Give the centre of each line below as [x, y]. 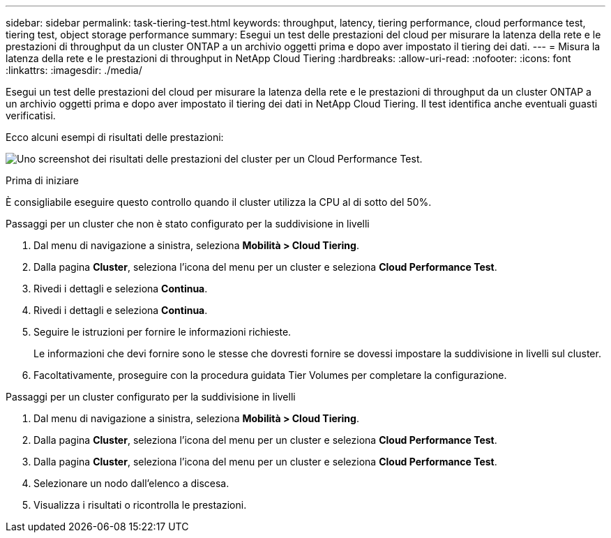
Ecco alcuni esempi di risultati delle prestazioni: [115, 137]
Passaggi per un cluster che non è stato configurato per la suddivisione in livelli [188, 224]
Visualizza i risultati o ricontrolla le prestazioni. [140, 505]
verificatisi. [31, 115]
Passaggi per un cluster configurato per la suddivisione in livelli [151, 397]
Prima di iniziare [42, 180]
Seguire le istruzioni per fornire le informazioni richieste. [163, 332]
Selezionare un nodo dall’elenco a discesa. [131, 483]
